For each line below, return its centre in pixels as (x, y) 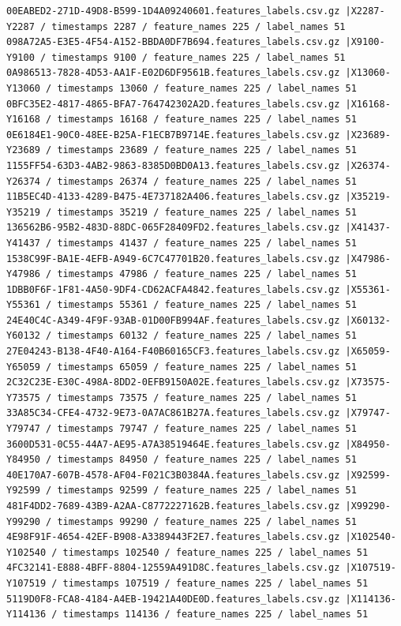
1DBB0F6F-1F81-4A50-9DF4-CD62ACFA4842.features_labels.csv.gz (173, 289)
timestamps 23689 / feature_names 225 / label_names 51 (207, 150)
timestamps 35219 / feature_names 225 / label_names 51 (207, 212)
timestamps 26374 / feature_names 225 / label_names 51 (207, 181)
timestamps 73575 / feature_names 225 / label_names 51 (207, 397)
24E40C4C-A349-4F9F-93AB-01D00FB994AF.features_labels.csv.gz (173, 320)
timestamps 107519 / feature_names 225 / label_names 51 (215, 583)
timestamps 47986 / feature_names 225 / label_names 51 (207, 274)
